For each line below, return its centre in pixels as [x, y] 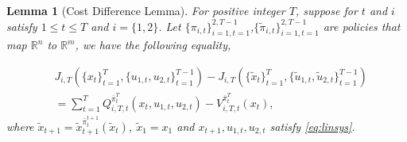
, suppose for [326, 10]
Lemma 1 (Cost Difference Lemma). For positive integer [146, 10]
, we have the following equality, [153, 45]
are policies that [362, 26]
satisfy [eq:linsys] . [312, 126]
